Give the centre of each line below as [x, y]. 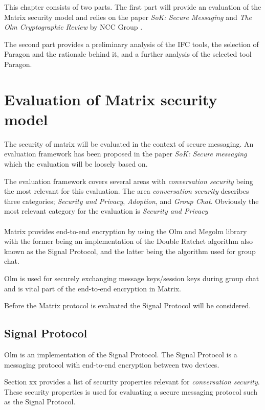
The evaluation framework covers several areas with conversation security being [129, 181]
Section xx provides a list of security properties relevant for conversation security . [132, 382]
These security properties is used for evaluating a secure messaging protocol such [131, 391]
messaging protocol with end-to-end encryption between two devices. [112, 364]
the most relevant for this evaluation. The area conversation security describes [127, 191]
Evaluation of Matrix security [111, 99]
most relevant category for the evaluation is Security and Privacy [106, 211]
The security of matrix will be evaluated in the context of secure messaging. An [129, 143]
